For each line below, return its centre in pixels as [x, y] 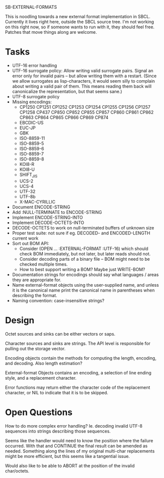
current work [25, 238]
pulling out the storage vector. [35, 348]
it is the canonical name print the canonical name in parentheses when [83, 290]
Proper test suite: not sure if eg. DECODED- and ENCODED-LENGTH [81, 233]
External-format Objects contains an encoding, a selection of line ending [78, 373]
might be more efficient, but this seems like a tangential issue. [68, 456]
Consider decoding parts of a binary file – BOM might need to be [85, 259]
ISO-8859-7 [32, 154]
